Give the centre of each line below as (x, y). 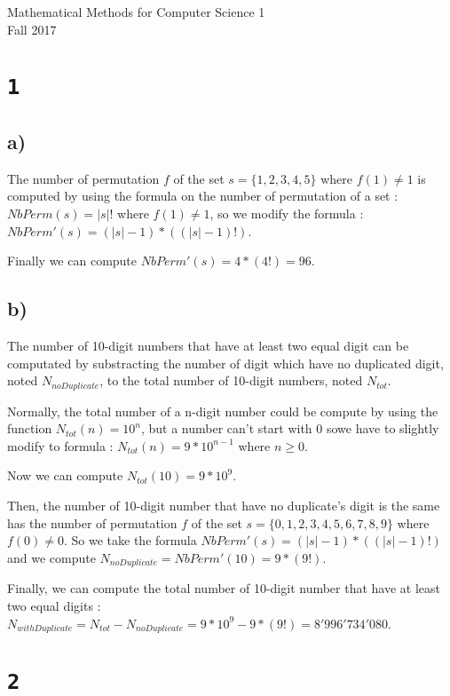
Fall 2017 (32, 29)
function (30, 428)
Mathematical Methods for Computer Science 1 (136, 12)
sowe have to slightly (383, 428)
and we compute (51, 557)
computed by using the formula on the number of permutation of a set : (203, 196)
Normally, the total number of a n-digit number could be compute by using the (223, 411)
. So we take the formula (130, 540)
